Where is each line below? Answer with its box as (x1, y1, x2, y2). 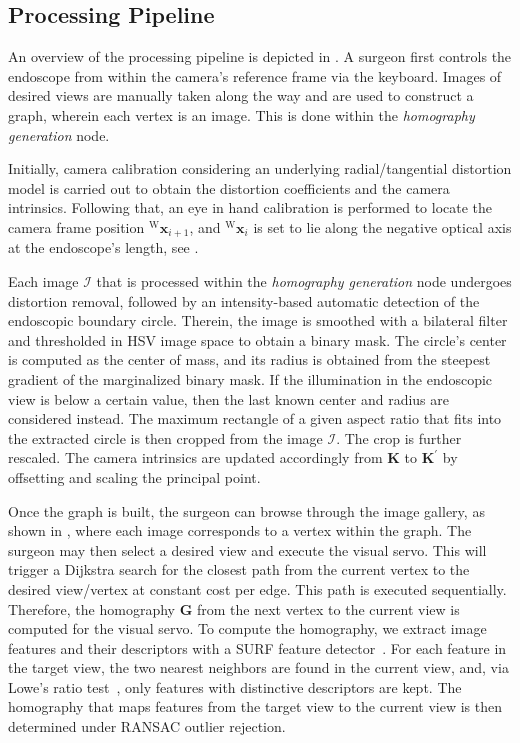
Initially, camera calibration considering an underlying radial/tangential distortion (8, 158, 512, 179)
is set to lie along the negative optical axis (253, 216, 512, 237)
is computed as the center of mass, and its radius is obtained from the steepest (8, 349, 491, 370)
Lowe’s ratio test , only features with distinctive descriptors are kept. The (8, 676, 462, 697)
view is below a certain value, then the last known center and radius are (8, 388, 449, 409)
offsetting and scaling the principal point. (8, 466, 261, 487)
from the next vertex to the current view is (196, 598, 460, 619)
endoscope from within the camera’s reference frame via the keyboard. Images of (8, 65, 502, 86)
